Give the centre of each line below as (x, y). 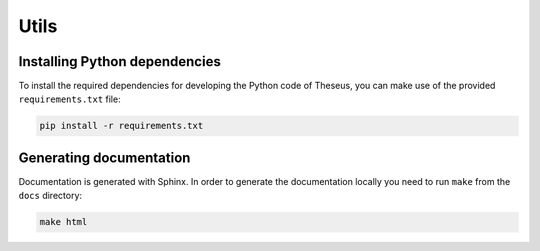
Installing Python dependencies (120, 61)
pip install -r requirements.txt (121, 126)
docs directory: (50, 196)
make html (63, 222)
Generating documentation (104, 157)
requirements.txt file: (69, 99)
